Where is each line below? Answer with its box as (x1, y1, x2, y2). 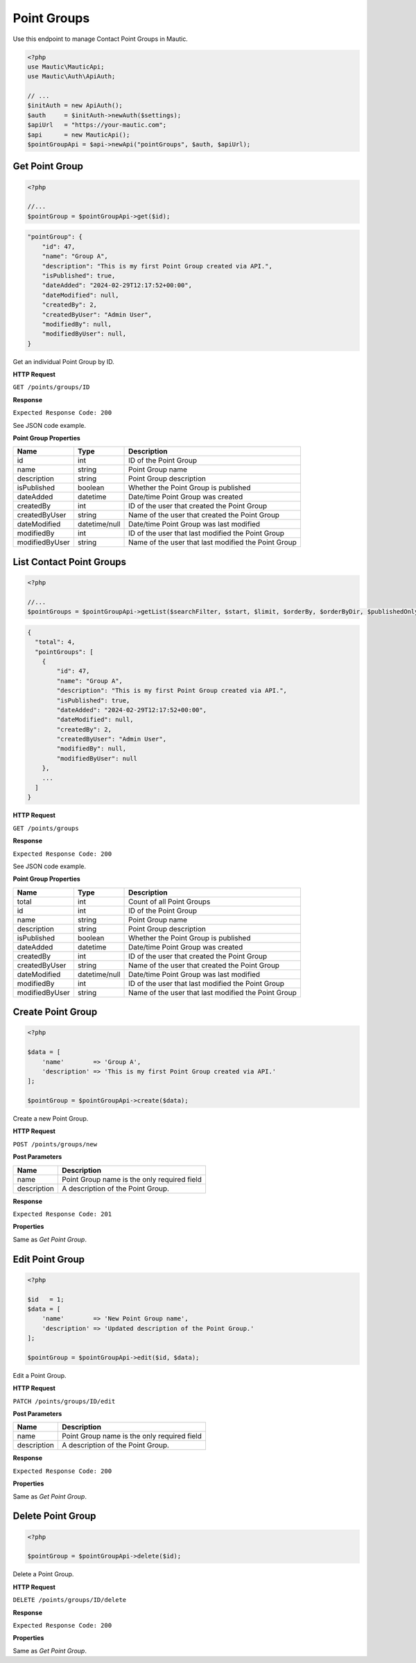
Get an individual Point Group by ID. (12, 357, 114, 365)
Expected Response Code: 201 (12, 1210, 112, 1218)
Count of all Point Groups (128, 897, 211, 906)
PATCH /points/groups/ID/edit (12, 1397, 116, 1405)
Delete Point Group (12, 1510, 96, 1522)
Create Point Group (12, 1006, 98, 1018)
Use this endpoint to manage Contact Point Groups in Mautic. (12, 35, 189, 43)
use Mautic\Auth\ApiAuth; (27, 73, 116, 80)
